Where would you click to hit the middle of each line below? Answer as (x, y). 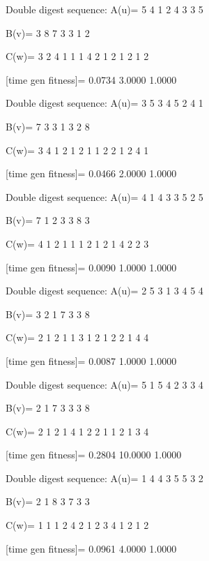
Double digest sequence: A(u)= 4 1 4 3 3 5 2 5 (104, 196)
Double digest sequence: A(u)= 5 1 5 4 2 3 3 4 (104, 384)
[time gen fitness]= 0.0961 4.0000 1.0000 (91, 548)
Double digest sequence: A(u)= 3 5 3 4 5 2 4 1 (104, 103)
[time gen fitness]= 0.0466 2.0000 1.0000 (91, 173)
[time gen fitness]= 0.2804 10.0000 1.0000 (94, 455)
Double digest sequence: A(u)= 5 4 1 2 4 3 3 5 (104, 9)
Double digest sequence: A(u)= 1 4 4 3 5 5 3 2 (104, 478)
